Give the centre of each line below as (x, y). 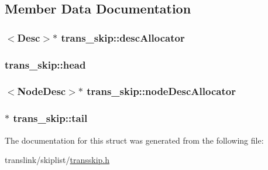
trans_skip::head (45, 64)
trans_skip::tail (50, 118)
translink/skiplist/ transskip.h (57, 160)
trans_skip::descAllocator (123, 37)
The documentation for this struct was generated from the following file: (134, 140)
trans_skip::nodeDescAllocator (161, 91)
